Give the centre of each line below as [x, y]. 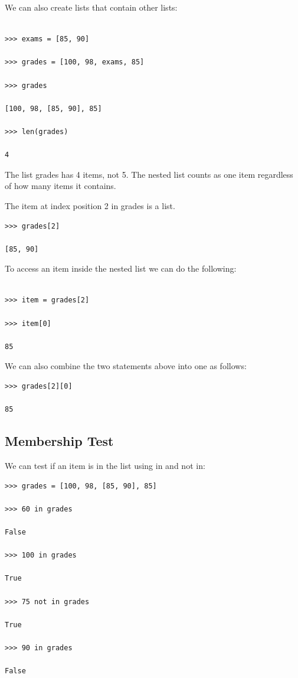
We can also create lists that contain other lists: [91, 7]
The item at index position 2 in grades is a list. [90, 205]
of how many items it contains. [60, 186]
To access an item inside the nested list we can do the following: [121, 268]
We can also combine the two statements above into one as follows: [126, 366]
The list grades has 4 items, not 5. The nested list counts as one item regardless [149, 174]
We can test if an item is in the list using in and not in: [105, 466]
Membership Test [59, 441]
